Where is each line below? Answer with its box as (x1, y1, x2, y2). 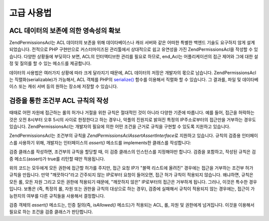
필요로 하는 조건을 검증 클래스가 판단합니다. (9, 209, 93, 215)
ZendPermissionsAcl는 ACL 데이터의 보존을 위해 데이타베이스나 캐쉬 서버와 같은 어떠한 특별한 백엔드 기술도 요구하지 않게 (9, 40, 246, 46)
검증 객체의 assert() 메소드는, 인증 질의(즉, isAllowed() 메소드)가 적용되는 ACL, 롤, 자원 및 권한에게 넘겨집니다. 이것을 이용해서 (9, 202, 255, 208)
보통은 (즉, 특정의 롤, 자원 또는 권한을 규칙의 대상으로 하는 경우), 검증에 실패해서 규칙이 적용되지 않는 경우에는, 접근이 (23, 186, 250, 192)
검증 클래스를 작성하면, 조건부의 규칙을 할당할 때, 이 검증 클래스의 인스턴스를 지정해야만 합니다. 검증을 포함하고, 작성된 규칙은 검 (9, 149, 256, 155)
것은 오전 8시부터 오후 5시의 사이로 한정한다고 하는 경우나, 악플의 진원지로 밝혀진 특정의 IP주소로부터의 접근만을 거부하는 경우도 (9, 116, 257, 122)
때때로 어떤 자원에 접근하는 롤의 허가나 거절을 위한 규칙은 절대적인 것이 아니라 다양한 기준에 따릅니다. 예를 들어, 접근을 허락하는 (9, 110, 255, 115)
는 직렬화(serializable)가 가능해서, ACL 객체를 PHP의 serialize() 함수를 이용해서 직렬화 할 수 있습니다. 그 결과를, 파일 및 (9, 77, 242, 83)
